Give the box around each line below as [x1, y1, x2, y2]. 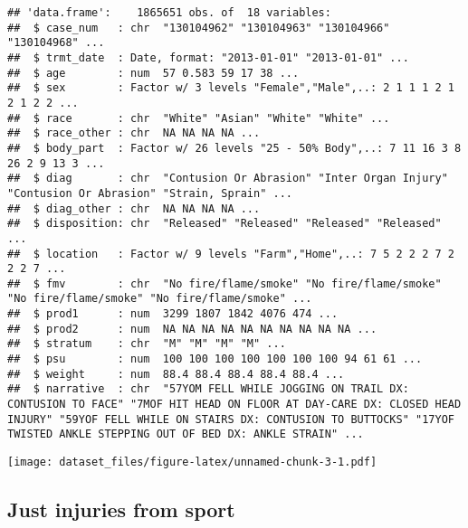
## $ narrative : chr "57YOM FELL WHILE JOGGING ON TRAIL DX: [7, 382, 409, 396]
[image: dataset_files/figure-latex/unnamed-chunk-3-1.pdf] [7, 456, 377, 469]
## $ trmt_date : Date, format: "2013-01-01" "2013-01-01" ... [7, 51, 409, 64]
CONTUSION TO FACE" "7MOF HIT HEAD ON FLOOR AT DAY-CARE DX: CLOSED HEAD [7, 398, 462, 411]
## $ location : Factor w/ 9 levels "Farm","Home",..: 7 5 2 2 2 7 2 [7, 247, 454, 260]
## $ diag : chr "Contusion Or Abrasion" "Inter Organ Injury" [7, 172, 448, 185]
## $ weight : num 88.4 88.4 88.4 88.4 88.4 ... [7, 367, 345, 381]
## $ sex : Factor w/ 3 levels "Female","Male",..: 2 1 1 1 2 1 [7, 81, 454, 95]
